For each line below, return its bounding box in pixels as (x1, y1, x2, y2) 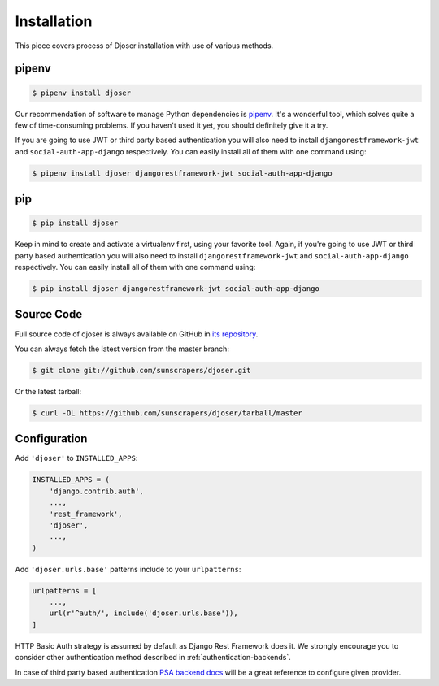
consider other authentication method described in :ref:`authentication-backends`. (15, 653, 292, 662)
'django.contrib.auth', (49, 486, 144, 496)
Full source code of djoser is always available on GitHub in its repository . (15, 329, 259, 339)
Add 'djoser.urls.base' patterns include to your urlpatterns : (15, 564, 241, 574)
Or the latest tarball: (15, 386, 82, 396)
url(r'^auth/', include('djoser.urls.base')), (49, 609, 239, 618)
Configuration (15, 432, 88, 446)
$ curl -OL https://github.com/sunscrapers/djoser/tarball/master (32, 408, 302, 418)
